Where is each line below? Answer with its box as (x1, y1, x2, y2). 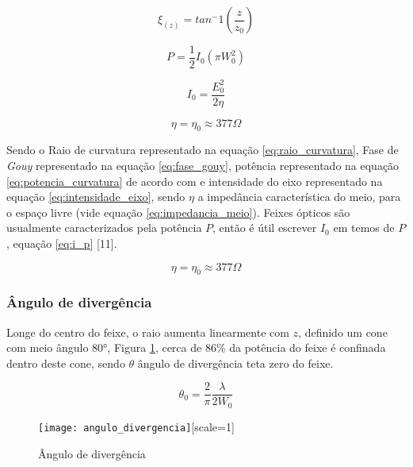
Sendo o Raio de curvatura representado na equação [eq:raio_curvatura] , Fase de (6, 141, 399, 158)
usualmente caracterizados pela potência (6, 219, 202, 236)
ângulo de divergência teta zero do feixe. (137, 354, 334, 371)
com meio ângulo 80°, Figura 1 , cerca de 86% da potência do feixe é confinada (6, 339, 386, 356)
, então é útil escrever (212, 219, 317, 236)
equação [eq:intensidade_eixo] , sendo (6, 188, 185, 205)
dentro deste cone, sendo (6, 354, 125, 371)
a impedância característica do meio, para (197, 188, 401, 205)
